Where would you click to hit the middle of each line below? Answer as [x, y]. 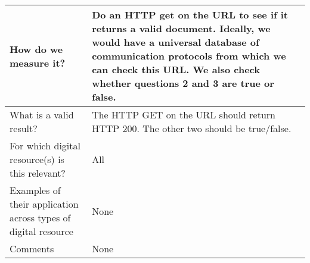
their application [44, 204]
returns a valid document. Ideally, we [181, 28]
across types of [40, 217]
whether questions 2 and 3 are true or [183, 83]
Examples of [35, 190]
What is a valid [42, 115]
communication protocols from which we [189, 56]
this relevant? [38, 173]
